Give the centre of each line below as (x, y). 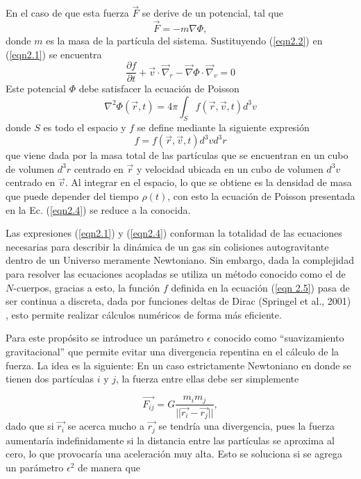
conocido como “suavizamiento (279, 338)
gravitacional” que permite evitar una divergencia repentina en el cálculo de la (173, 351)
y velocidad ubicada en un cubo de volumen (230, 168)
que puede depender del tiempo (72, 196)
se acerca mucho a (106, 426)
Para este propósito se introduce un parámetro (105, 338)
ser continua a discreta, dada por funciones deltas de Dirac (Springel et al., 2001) (178, 301)
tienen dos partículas (50, 379)
